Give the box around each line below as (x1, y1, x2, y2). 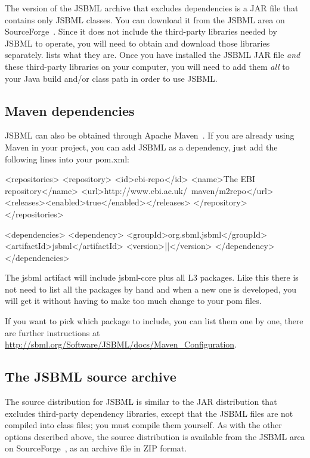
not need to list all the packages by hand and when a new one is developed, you (5, 282, 297, 295)
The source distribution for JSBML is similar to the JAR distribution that (5, 395, 277, 408)
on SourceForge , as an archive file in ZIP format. (5, 442, 187, 454)
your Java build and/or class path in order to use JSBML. (5, 72, 218, 84)
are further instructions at (5, 326, 100, 339)
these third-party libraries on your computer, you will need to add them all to (5, 60, 290, 72)
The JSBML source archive (5, 367, 176, 386)
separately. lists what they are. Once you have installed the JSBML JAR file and (5, 48, 300, 61)
